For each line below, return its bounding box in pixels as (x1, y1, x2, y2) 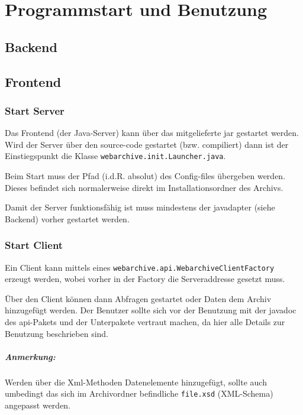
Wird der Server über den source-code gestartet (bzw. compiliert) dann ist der (5, 138, 289, 150)
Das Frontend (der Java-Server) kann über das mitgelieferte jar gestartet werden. (5, 127, 299, 139)
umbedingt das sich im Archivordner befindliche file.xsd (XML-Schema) (5, 387, 273, 400)
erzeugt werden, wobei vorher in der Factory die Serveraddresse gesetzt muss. (5, 273, 285, 285)
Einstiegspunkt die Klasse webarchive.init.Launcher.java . (5, 150, 226, 162)
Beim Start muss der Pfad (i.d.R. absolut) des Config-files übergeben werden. (5, 170, 286, 181)
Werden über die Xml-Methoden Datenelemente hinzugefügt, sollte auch (5, 375, 267, 388)
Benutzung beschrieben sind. (5, 327, 109, 339)
